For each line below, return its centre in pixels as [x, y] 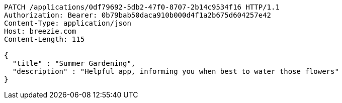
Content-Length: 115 [45, 39]
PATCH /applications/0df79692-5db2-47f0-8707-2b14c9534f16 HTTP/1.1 [142, 7]
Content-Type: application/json [68, 23]
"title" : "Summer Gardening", [74, 63]
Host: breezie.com [40, 31]
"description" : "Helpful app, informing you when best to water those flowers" [176, 71]
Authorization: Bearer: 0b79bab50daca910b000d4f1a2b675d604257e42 [138, 15]
